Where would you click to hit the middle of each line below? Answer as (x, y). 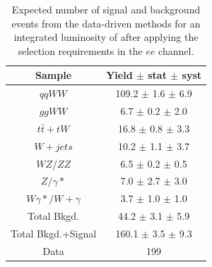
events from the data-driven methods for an (106, 23)
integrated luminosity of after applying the (106, 37)
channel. (176, 50)
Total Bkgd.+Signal (54, 233)
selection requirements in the (80, 50)
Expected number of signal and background (106, 9)
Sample (54, 75)
